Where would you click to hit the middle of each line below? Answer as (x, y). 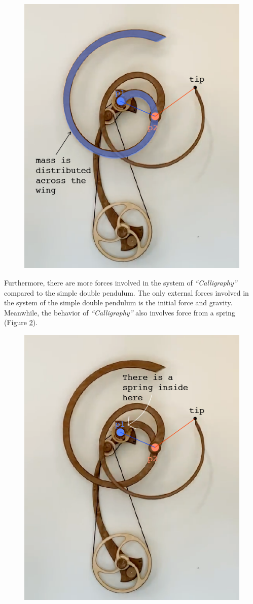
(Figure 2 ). (21, 322)
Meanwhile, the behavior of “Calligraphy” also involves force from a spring (120, 312)
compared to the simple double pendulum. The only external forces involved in (126, 292)
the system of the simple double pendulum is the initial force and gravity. (118, 303)
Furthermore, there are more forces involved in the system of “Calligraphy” (121, 283)
